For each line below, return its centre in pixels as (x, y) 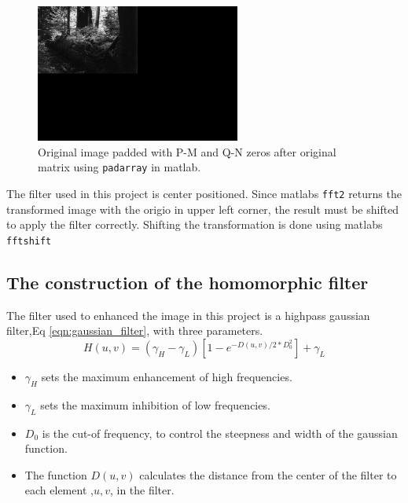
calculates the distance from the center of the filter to (268, 474)
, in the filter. (142, 490)
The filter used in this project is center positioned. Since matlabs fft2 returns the (204, 194)
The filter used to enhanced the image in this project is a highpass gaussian (188, 315)
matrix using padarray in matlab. (119, 167)
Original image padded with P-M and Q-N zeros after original (187, 151)
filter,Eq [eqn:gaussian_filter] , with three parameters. (135, 330)
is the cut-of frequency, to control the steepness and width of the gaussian (220, 433)
